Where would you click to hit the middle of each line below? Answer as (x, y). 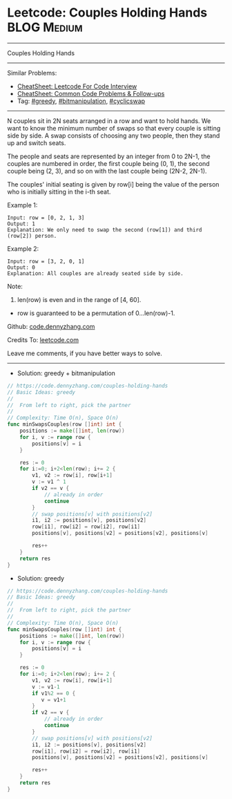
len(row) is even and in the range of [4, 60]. (79, 299)
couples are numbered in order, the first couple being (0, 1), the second (108, 163)
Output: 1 (21, 224)
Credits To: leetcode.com (43, 339)
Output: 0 (21, 267)
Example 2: (23, 248)
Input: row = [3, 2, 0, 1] (46, 261)
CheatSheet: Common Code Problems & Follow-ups (91, 93)
